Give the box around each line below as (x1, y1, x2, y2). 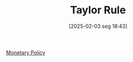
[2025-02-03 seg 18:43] (68, 23, 128, 30)
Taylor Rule (69, 3, 127, 17)
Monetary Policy (6, 49, 45, 56)
